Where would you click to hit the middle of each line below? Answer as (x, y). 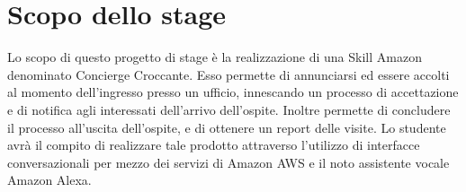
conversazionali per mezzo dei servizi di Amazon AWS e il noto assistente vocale (229, 162)
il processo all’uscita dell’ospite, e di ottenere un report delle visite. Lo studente (227, 127)
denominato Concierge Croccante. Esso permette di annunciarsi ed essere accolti (229, 74)
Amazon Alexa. (49, 180)
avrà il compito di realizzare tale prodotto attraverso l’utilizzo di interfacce (214, 145)
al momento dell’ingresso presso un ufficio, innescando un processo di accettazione (233, 92)
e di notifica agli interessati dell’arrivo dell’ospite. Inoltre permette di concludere (229, 109)
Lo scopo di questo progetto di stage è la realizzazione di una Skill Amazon (215, 57)
